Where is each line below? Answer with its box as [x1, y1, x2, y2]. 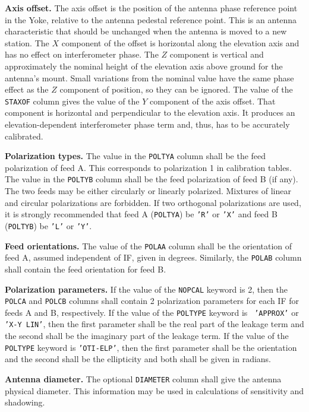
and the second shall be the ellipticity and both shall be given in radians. [5, 353, 271, 365]
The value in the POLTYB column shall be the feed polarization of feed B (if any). [5, 173, 298, 185]
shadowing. [5, 396, 45, 408]
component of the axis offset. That [150, 94, 276, 107]
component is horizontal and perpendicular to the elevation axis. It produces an [5, 106, 295, 119]
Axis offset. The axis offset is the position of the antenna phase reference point [5, 2, 298, 14]
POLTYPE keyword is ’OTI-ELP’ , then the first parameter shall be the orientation [5, 341, 297, 353]
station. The [5, 36, 49, 49]
